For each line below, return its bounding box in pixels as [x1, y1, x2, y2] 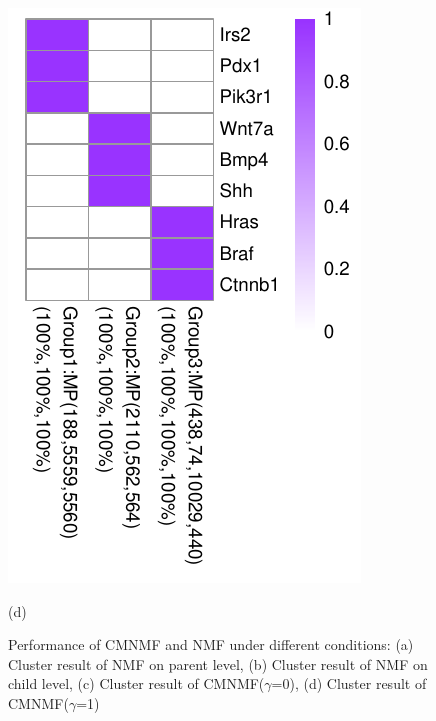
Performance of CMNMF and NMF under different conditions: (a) [8, 634, 414, 655]
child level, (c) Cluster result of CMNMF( [8, 673, 265, 694]
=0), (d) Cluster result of [271, 673, 427, 694]
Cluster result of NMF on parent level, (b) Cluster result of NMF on [8, 653, 428, 674]
